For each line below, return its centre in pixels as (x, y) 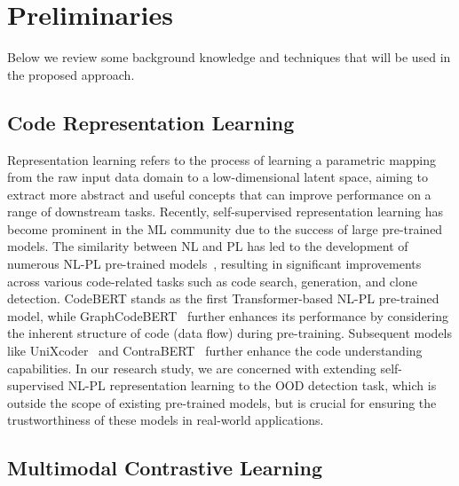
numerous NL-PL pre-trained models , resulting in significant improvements (214, 264)
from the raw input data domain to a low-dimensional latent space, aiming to (218, 177)
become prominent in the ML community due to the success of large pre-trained (225, 228)
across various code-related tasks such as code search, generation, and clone (212, 281)
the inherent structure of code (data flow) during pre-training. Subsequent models (230, 333)
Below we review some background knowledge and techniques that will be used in (229, 57)
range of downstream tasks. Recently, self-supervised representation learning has (226, 212)
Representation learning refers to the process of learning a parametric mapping (222, 159)
